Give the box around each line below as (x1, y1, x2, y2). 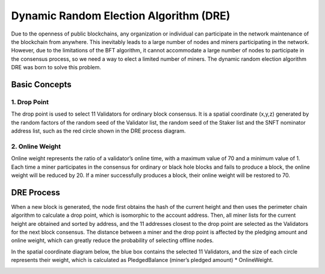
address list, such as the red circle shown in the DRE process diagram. (11, 127, 186, 135)
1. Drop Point (11, 98, 49, 106)
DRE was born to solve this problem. (11, 64, 102, 71)
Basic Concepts (11, 79, 72, 90)
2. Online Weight (11, 142, 61, 151)
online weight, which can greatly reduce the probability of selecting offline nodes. (11, 237, 214, 244)
